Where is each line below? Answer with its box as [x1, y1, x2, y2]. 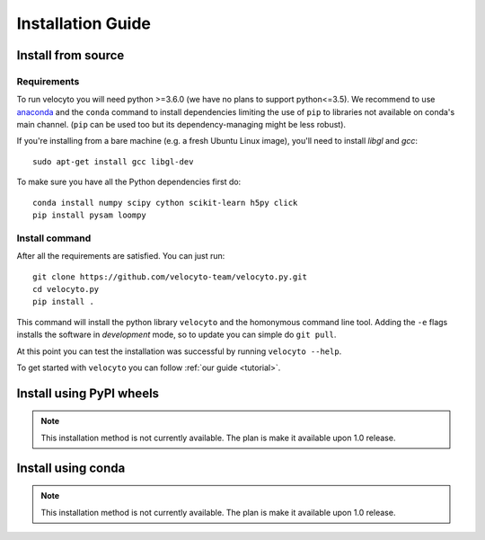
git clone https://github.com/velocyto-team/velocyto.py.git [32, 271, 307, 282]
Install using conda [16, 460, 126, 475]
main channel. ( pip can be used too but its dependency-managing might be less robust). [16, 120, 346, 130]
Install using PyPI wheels [16, 385, 160, 401]
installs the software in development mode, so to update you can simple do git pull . [16, 329, 337, 341]
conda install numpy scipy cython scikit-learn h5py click [32, 198, 298, 208]
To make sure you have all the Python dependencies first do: [16, 176, 242, 188]
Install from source [16, 48, 125, 63]
